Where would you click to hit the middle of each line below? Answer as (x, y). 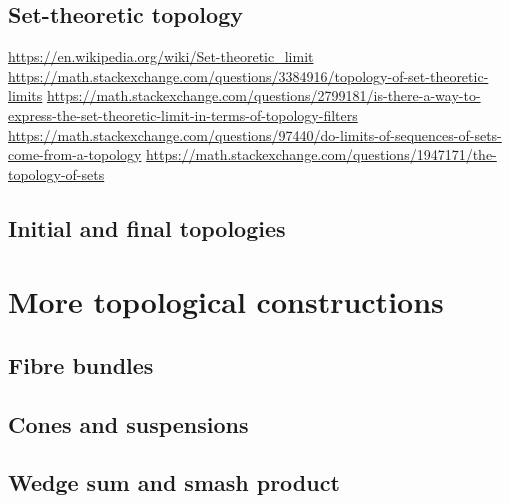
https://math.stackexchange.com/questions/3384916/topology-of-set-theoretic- (248, 75)
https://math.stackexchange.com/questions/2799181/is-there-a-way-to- (263, 95)
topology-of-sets (56, 173)
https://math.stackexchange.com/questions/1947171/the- (321, 154)
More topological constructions (226, 301)
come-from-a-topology (75, 154)
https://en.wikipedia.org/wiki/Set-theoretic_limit (161, 56)
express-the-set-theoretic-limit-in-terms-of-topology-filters (183, 114)
